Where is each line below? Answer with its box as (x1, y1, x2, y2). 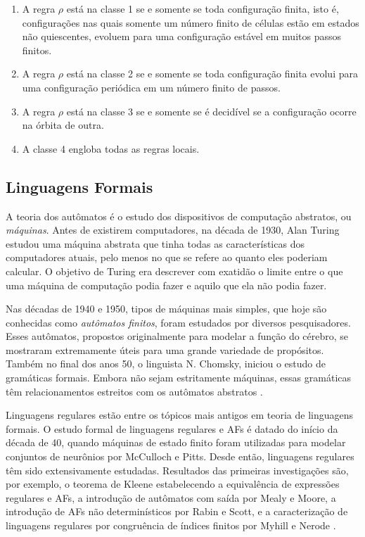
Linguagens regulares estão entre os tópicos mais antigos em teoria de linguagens (6, 408, 354, 422)
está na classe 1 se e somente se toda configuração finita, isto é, (66, 1, 339, 15)
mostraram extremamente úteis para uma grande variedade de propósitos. (6, 342, 324, 357)
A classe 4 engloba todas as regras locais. (22, 141, 200, 156)
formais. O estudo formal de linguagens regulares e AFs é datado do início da (6, 421, 338, 436)
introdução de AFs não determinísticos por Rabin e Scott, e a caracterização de (6, 504, 348, 519)
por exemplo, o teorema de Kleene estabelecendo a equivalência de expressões (6, 476, 340, 491)
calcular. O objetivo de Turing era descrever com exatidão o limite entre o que (6, 263, 343, 278)
